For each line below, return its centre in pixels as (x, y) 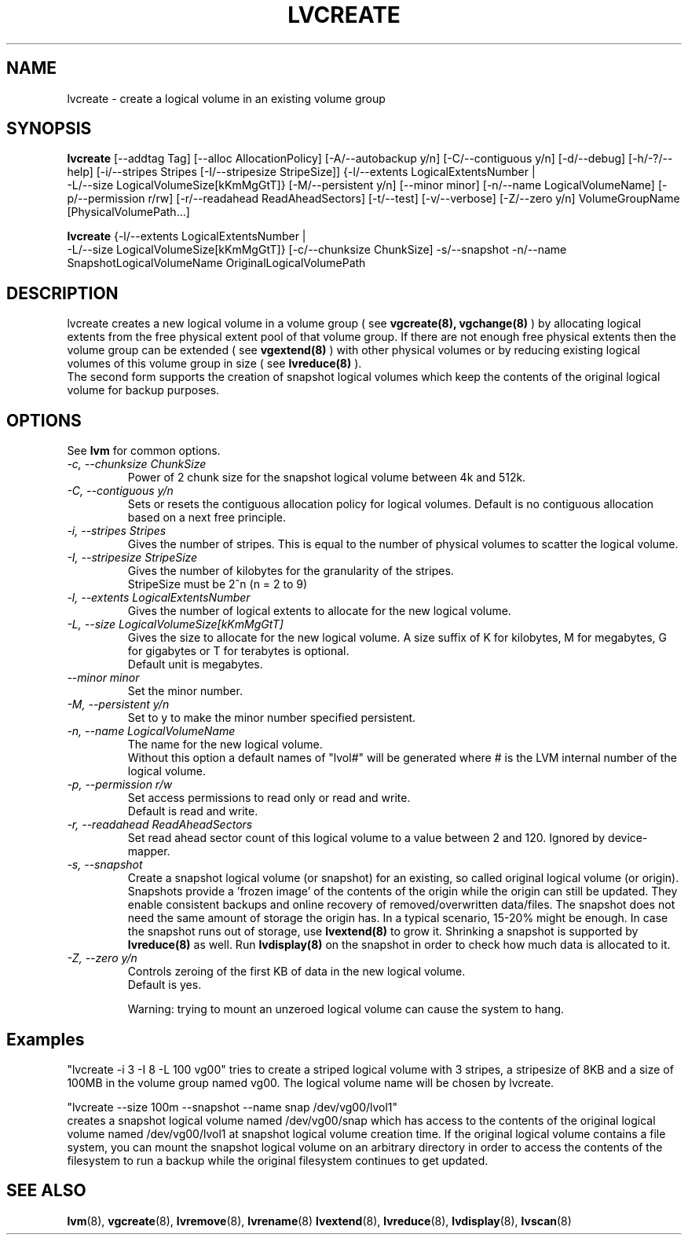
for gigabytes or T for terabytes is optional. (238, 651)
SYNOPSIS (49, 129)
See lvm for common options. (144, 451)
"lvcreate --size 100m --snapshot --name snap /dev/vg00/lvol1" (232, 1107)
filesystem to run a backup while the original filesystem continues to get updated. (278, 1160)
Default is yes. (165, 985)
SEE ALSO (46, 1191)
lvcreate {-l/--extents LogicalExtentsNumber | (187, 236)
